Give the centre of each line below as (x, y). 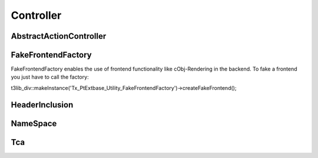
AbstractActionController (59, 36)
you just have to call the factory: (50, 77)
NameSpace (34, 123)
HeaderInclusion (42, 105)
